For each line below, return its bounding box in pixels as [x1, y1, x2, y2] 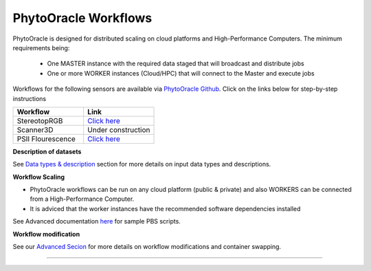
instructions [12, 94, 47, 102]
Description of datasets [12, 147, 82, 155]
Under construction [87, 124, 150, 134]
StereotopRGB [16, 116, 63, 125]
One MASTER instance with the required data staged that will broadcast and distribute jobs [47, 59, 305, 68]
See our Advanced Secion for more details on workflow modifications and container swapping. [12, 243, 282, 251]
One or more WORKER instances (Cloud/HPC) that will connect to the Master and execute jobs [47, 69, 315, 77]
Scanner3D [16, 124, 54, 134]
